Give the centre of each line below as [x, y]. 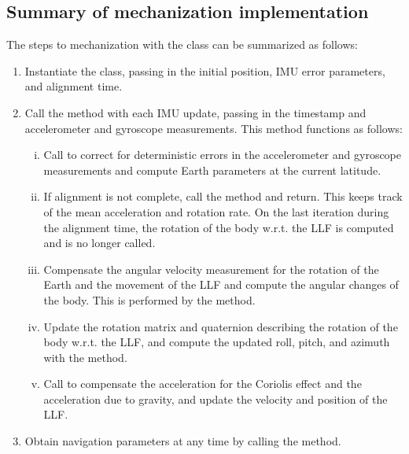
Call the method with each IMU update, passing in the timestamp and [195, 112]
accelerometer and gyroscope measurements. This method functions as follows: [214, 128]
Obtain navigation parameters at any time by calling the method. [183, 441]
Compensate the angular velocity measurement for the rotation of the [211, 269]
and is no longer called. [99, 243]
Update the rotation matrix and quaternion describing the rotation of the [221, 326]
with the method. [85, 357]
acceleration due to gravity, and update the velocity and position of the [216, 399]
